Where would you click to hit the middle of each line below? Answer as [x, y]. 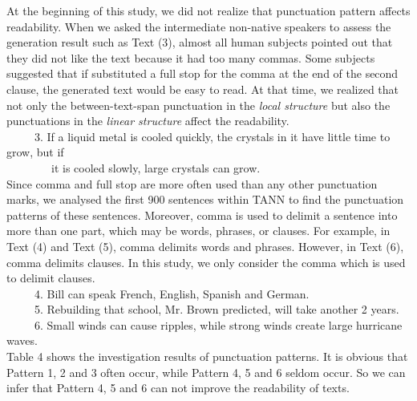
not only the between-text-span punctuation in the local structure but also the [198, 105]
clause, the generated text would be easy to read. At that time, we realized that [203, 89]
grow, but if [35, 152]
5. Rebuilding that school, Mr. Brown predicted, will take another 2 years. [217, 309]
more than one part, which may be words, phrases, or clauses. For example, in [198, 231]
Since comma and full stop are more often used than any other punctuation [192, 183]
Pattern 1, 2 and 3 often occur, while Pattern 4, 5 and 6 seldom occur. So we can [206, 372]
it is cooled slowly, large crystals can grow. [156, 167]
